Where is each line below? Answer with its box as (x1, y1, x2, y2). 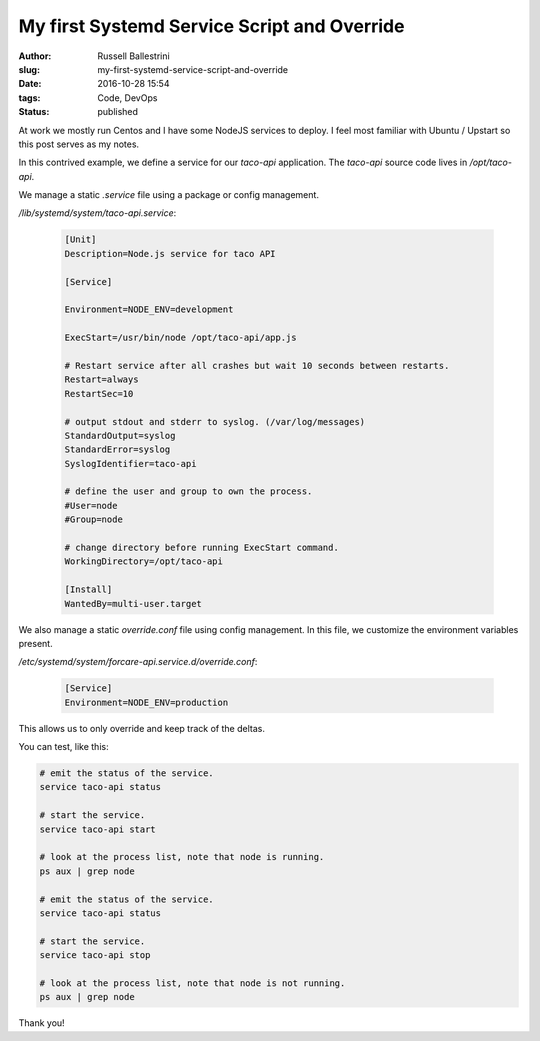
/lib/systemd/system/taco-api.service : (18, 207, 177, 219)
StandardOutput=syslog (64, 430, 176, 441)
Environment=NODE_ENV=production (64, 696, 229, 708)
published (97, 106, 139, 118)
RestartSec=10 (64, 388, 134, 399)
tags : (18, 91, 41, 104)
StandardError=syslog (64, 444, 171, 455)
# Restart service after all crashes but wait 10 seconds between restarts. (64, 360, 450, 371)
